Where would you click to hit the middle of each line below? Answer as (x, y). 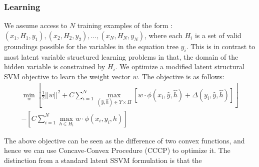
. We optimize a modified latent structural (180, 66)
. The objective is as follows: (181, 76)
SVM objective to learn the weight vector (67, 76)
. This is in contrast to (221, 46)
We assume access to (36, 25)
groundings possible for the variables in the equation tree (91, 46)
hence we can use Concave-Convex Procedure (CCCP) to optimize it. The (117, 150)
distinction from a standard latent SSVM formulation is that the (103, 160)
